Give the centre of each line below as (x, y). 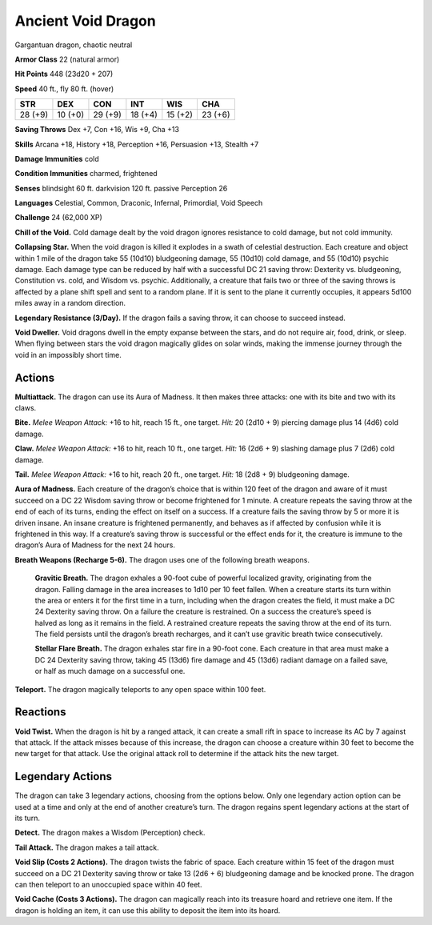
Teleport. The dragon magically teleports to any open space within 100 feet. (140, 689)
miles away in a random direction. (70, 303)
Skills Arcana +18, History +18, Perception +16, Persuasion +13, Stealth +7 (137, 144)
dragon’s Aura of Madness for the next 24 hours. (95, 545)
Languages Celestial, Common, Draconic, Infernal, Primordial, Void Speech (139, 203)
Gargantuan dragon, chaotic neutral (74, 45)
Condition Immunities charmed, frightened (86, 174)
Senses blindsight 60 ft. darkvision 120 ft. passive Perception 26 (121, 188)
